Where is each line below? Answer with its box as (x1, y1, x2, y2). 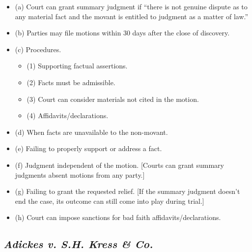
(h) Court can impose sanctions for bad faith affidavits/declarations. (15, 212, 221, 222)
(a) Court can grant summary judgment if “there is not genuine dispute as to (15, 1, 248, 11)
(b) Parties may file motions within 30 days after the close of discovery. (15, 28, 230, 38)
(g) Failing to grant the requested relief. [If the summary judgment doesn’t (15, 186, 240, 196)
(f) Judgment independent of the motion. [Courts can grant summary (15, 159, 224, 170)
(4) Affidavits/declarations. (27, 110, 109, 121)
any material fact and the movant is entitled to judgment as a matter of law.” (15, 11, 249, 21)
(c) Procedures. (15, 44, 61, 54)
